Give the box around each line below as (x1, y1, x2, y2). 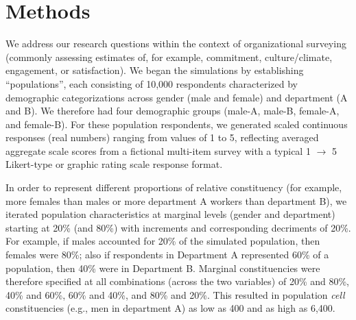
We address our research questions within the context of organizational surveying (5, 36, 346, 51)
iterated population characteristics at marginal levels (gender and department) (5, 207, 335, 221)
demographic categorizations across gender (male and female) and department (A (5, 90, 348, 104)
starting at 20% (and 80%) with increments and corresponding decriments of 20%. (5, 220, 351, 234)
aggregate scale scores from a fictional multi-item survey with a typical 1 (5, 143, 311, 158)
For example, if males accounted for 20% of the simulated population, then (5, 234, 320, 248)
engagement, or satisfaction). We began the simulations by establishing (5, 63, 304, 77)
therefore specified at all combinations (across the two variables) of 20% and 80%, (5, 274, 350, 288)
